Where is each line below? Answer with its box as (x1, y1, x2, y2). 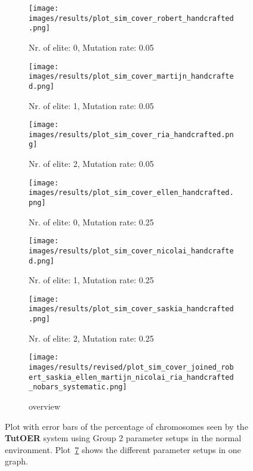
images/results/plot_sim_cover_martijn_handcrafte (29, 72, 234, 81)
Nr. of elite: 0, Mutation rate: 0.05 (29, 41, 154, 53)
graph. (5, 455, 28, 467)
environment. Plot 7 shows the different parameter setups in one (5, 443, 241, 455)
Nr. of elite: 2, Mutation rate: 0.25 (29, 331, 154, 344)
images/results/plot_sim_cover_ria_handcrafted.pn (29, 130, 234, 139)
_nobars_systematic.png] (29, 383, 127, 392)
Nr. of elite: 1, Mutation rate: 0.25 (29, 274, 154, 286)
